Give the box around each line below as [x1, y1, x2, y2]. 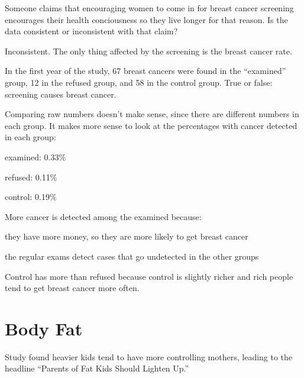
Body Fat [5, 316, 83, 340]
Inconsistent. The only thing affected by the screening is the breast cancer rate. [5, 44, 292, 57]
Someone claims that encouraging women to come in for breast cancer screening [5, 2, 294, 14]
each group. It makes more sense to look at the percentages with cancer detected [5, 119, 297, 131]
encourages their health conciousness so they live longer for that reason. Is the [5, 13, 288, 25]
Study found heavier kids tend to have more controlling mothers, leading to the [5, 350, 293, 363]
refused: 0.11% [5, 170, 57, 183]
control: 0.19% [5, 190, 57, 203]
